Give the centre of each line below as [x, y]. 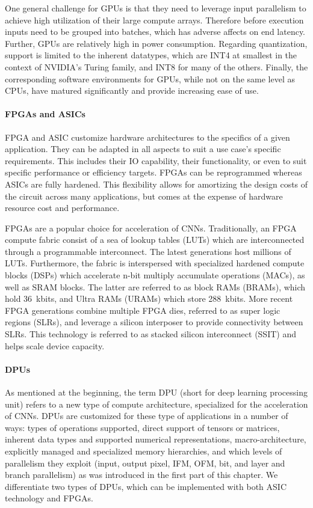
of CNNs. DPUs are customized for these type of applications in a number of [147, 416]
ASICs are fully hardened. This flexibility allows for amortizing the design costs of [156, 184]
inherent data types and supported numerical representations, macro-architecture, [156, 439]
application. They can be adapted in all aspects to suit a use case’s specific [143, 149]
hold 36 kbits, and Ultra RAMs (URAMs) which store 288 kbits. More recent [149, 298]
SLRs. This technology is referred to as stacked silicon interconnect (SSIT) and [150, 334]
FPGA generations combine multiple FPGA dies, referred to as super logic [143, 310]
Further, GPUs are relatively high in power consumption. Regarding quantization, [156, 43]
